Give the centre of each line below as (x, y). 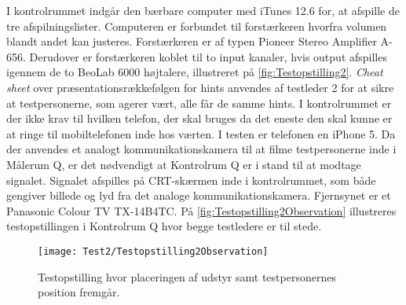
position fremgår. (79, 292)
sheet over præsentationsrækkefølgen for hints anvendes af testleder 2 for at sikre (200, 87)
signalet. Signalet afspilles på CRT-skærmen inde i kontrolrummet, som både (191, 180)
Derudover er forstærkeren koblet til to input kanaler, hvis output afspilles (208, 56)
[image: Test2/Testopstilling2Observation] (153, 251)
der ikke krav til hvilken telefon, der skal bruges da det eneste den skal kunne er (199, 118)
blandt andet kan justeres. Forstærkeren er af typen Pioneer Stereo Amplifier (192, 41)
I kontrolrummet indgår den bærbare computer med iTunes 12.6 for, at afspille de (203, 10)
